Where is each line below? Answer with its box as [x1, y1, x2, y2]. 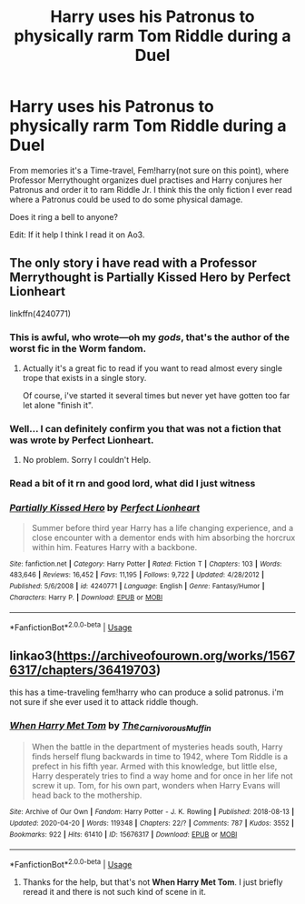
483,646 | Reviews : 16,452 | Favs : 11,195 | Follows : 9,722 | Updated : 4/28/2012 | [9, 570, 265, 579]
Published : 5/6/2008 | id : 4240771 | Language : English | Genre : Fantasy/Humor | [9, 581, 265, 590]
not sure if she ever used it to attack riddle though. [9, 696, 199, 707]
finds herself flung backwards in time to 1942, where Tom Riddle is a [31, 751, 289, 762]
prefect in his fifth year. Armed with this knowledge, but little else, [31, 761, 278, 772]
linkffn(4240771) [9, 307, 71, 319]
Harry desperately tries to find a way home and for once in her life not [31, 770, 293, 781]
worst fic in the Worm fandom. [9, 342, 147, 355]
